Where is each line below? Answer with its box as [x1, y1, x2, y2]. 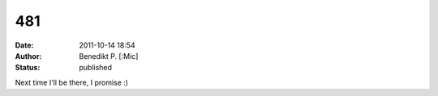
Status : [15, 63, 41, 73]
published [79, 63, 113, 73]
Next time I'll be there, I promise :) [15, 77, 129, 87]
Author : [15, 51, 42, 61]
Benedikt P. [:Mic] [79, 51, 139, 61]
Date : [15, 40, 34, 50]
